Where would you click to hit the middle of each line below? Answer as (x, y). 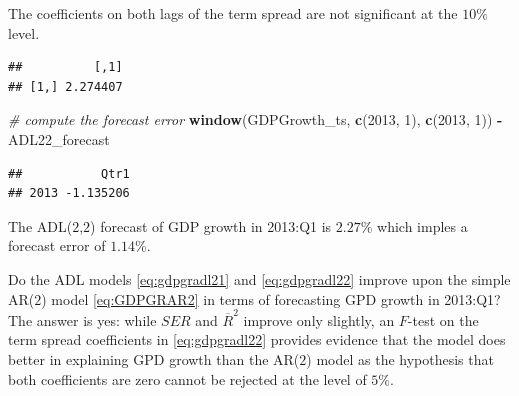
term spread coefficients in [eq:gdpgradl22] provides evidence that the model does (257, 339)
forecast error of (57, 245)
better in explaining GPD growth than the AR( (154, 359)
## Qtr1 (69, 173)
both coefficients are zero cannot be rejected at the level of (187, 378)
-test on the (443, 319)
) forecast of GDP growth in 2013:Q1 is (211, 225)
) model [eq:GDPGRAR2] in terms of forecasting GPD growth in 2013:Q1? (271, 298)
